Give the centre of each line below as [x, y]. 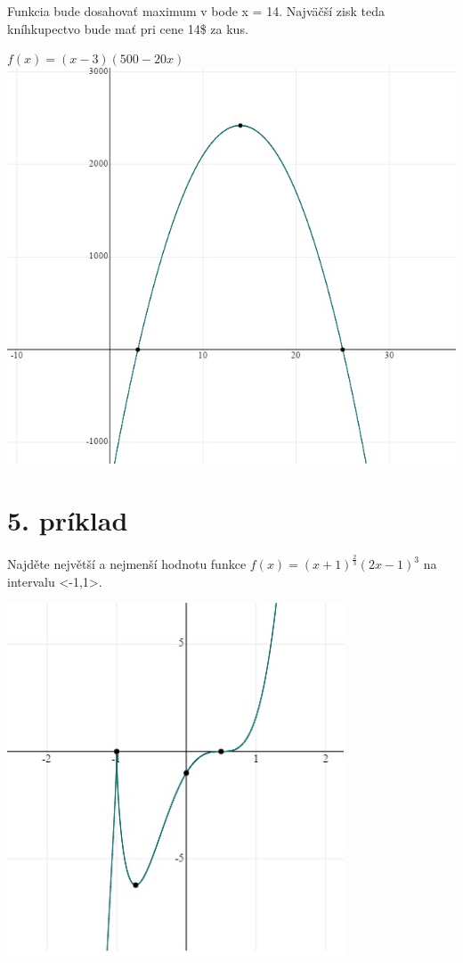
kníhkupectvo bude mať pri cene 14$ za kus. [128, 28]
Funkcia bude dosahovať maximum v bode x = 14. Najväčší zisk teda [196, 11]
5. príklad [68, 519]
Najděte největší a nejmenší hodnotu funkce [127, 564]
